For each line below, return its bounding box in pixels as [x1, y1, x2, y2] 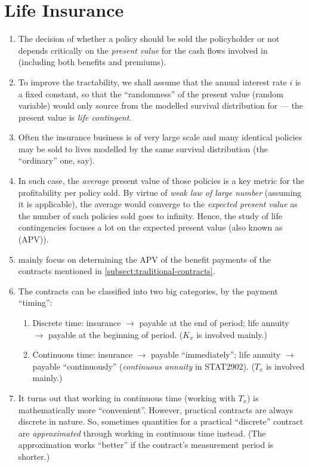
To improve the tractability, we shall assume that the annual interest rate [18, 75, 287, 88]
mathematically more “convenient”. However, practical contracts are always [18, 403, 293, 416]
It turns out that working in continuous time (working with [18, 391, 236, 404]
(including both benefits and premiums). [18, 56, 166, 68]
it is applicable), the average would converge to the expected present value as [18, 198, 298, 210]
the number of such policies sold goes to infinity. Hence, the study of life [18, 209, 282, 222]
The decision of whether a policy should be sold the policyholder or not [18, 32, 280, 45]
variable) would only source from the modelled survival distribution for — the [18, 99, 304, 112]
